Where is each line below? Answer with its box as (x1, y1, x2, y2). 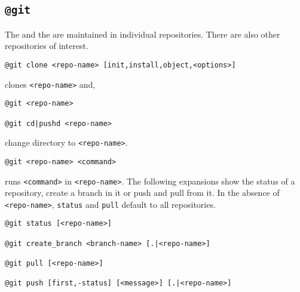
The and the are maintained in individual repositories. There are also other (5, 27, 280, 40)
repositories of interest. (5, 39, 88, 52)
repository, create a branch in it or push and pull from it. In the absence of (5, 186, 280, 199)
